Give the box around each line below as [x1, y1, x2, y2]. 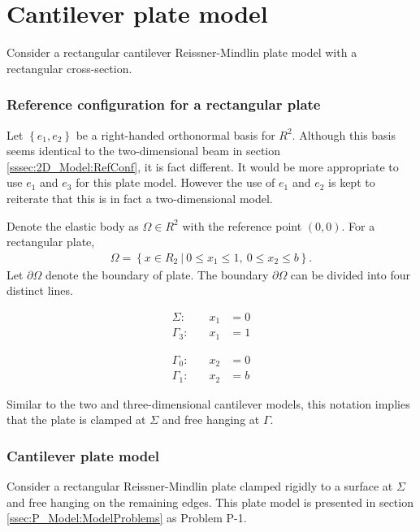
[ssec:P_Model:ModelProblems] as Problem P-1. [6, 509, 247, 526]
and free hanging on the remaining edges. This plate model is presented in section [6, 493, 414, 510]
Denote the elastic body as [6, 217, 139, 234]
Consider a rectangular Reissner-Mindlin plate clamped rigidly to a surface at [6, 478, 393, 495]
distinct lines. [6, 282, 73, 299]
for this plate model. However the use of [76, 174, 275, 191]
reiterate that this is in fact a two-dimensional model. [6, 189, 273, 206]
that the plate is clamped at [6, 411, 146, 428]
